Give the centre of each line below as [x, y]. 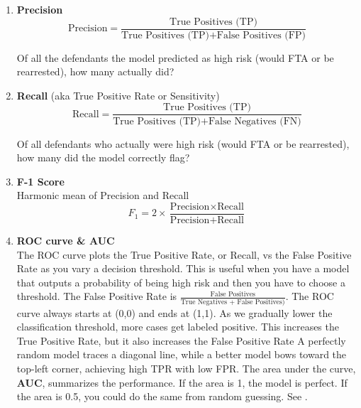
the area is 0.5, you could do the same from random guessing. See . [162, 396]
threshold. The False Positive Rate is [97, 296]
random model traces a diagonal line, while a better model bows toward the [182, 354]
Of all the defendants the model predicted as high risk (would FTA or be [175, 57]
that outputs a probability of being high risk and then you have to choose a [181, 282]
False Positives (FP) [261, 35]
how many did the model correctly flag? [103, 157]
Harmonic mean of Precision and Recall [103, 195]
